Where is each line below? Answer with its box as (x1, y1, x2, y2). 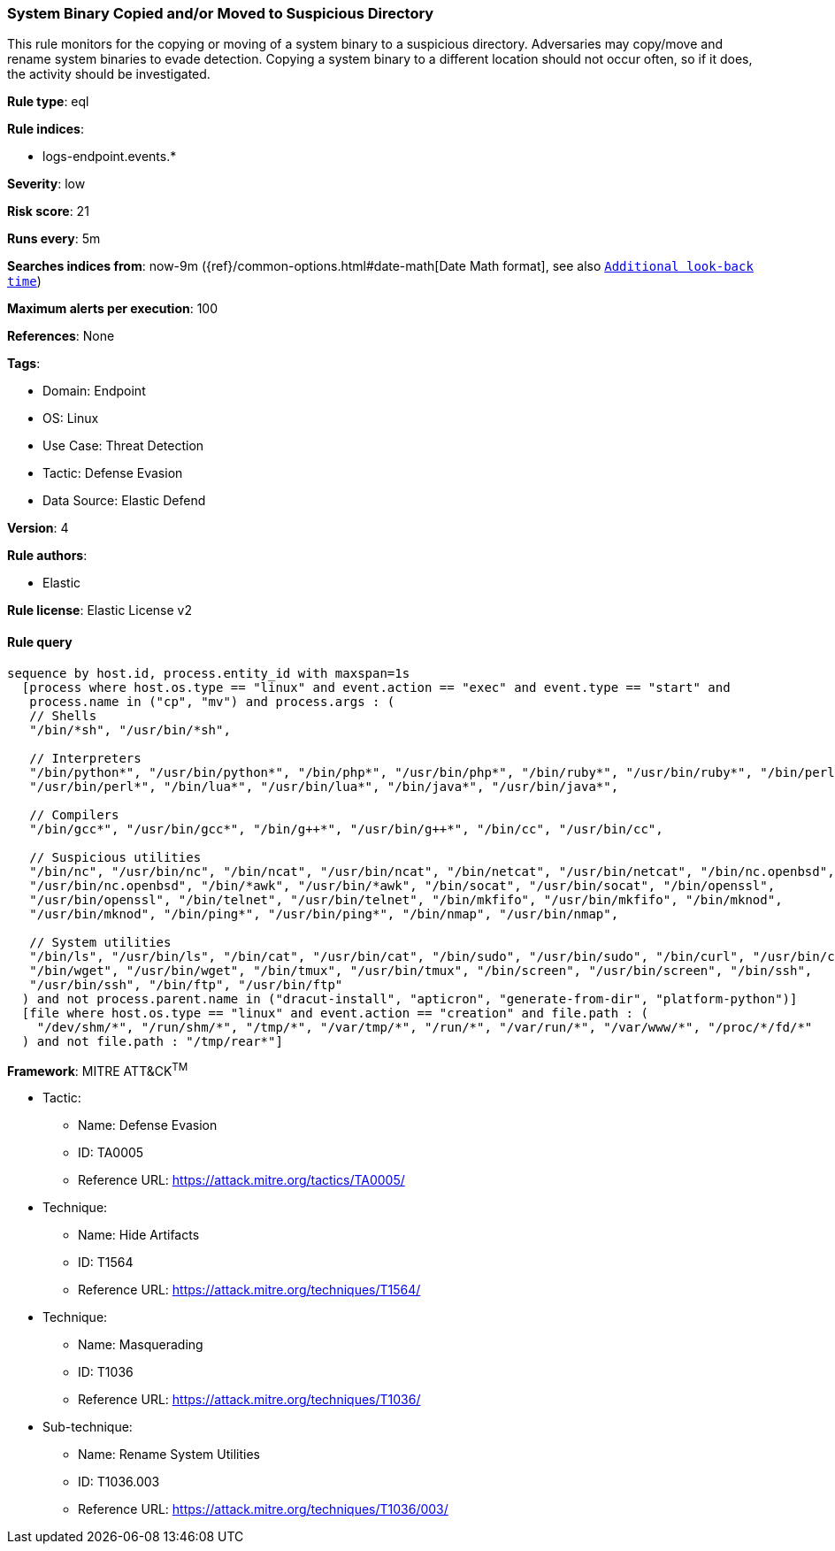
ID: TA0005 (78, 1145, 144, 1161)
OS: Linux (42, 411, 99, 426)
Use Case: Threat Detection (42, 438, 204, 454)
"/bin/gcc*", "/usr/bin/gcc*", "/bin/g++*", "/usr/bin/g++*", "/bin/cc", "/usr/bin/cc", (29, 821, 663, 836)
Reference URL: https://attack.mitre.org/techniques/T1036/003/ (78, 1501, 448, 1517)
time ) (7, 273, 42, 289)
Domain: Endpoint (42, 383, 146, 399)
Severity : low (7, 176, 86, 192)
